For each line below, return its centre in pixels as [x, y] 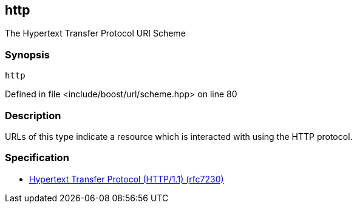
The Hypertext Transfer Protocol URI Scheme [95, 33]
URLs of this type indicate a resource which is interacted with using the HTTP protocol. [179, 136]
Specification [37, 158]
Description [33, 115]
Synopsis [27, 54]
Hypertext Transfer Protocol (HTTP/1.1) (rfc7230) [127, 179]
